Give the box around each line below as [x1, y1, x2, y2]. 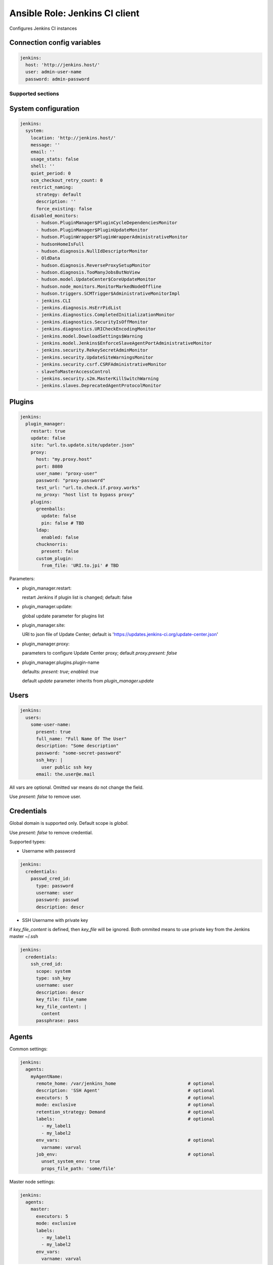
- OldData [36, 256, 61, 261]
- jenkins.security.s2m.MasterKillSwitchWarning [36, 375, 159, 382]
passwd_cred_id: [30, 876, 71, 881]
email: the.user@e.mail [36, 771, 95, 777]
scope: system [36, 968, 71, 974]
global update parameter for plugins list [22, 613, 104, 619]
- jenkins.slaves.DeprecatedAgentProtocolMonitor [36, 383, 162, 389]
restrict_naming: [30, 185, 74, 190]
